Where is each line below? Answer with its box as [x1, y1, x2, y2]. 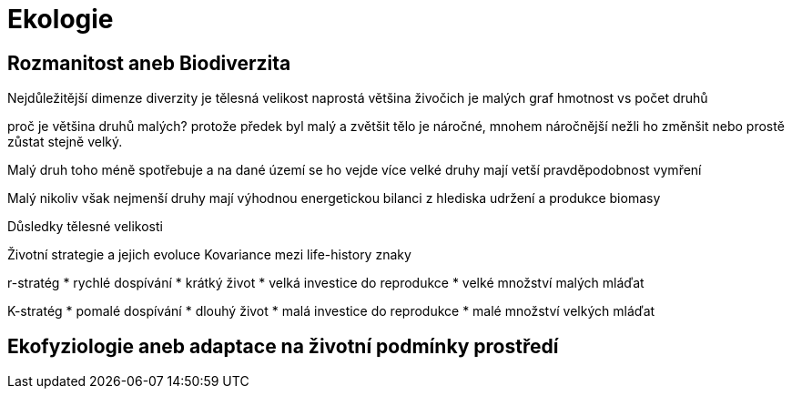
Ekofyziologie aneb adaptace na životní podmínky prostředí [7, 334, 559, 358]
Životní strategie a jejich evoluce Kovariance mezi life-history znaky [7, 247, 411, 263]
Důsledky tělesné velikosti [7, 218, 163, 235]
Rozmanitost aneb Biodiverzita [7, 51, 291, 75]
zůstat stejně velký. [7, 134, 123, 150]
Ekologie [7, 4, 114, 35]
